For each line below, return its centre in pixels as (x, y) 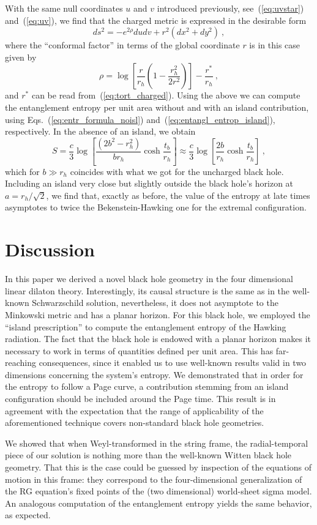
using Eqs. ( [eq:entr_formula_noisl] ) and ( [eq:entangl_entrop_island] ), (140, 119)
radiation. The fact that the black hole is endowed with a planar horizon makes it (158, 339)
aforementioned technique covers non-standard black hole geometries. (135, 423)
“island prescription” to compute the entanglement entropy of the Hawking (146, 326)
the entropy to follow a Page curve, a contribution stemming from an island (147, 386)
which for (22, 171)
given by (21, 57)
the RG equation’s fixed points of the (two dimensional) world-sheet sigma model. (158, 491)
